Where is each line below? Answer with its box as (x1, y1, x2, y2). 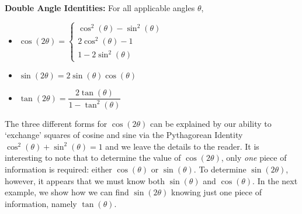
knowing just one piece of (171, 186, 262, 198)
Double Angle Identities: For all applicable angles (5, 2, 195, 13)
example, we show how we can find (5, 186, 129, 198)
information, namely (5, 197, 77, 209)
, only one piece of (221, 151, 287, 164)
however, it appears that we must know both (5, 174, 165, 187)
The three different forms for (5, 117, 107, 129)
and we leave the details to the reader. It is (105, 140, 259, 152)
